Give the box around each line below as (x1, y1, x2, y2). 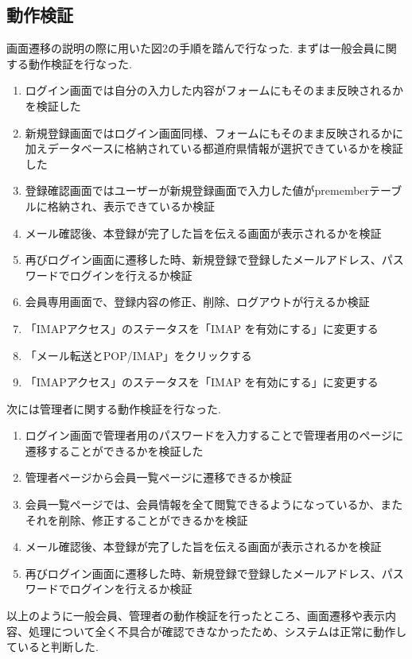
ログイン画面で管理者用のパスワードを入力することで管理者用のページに (25, 427, 404, 444)
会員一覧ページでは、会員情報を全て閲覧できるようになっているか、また (25, 496, 403, 513)
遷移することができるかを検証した (25, 442, 204, 459)
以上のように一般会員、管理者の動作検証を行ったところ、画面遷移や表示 (6, 607, 385, 624)
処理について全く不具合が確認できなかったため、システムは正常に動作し (28, 622, 407, 639)
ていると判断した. (6, 638, 99, 655)
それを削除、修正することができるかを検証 (25, 511, 248, 528)
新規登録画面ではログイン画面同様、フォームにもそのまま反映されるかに (25, 124, 404, 141)
